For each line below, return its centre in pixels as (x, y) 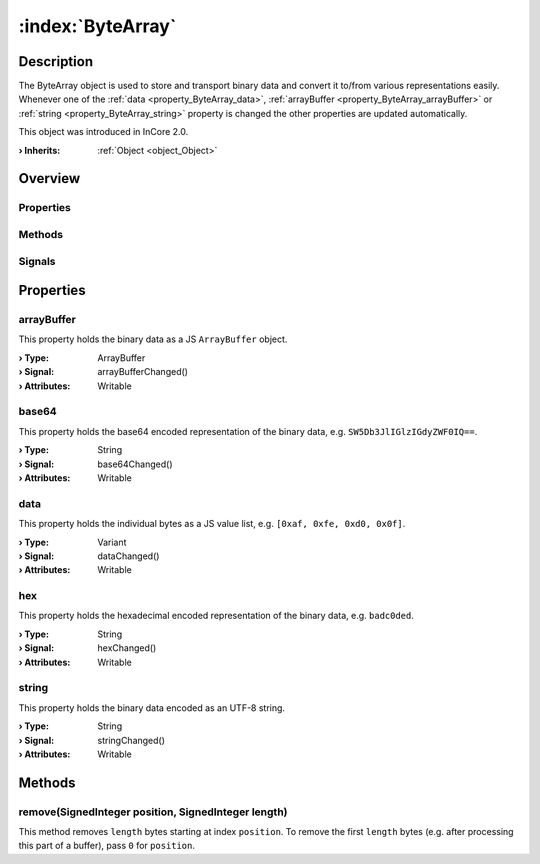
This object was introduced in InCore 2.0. (103, 132)
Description (56, 61)
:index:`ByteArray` (97, 26)
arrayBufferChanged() (143, 372)
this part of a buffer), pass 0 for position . (106, 846)
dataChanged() (128, 556)
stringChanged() (131, 740)
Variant (112, 542)
